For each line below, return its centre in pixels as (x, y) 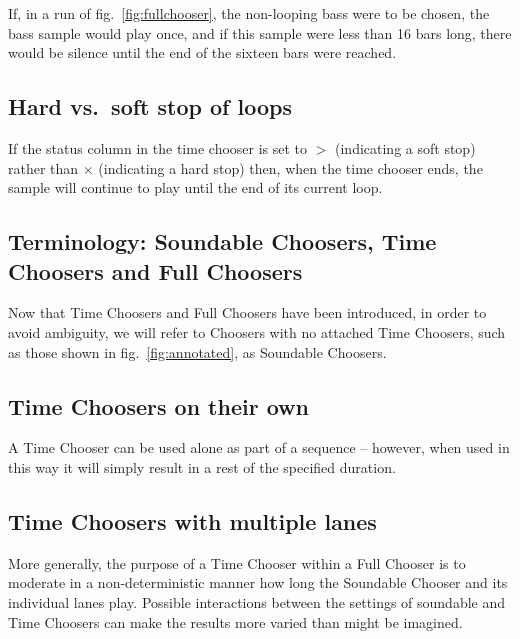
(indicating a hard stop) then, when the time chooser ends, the (290, 167)
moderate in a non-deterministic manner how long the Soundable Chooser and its (258, 582)
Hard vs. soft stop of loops (150, 106)
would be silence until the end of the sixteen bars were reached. (202, 52)
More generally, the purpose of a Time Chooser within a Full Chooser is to (237, 562)
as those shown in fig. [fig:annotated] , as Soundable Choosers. (197, 351)
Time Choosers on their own (158, 405)
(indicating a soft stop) (405, 147)
